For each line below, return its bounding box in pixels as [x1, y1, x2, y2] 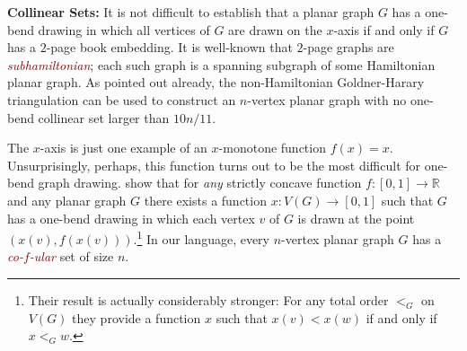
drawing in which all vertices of [38, 20, 210, 39]
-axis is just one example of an [40, 138, 207, 157]
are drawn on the [228, 20, 322, 39]
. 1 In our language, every [133, 227, 269, 248]
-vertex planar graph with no [247, 90, 407, 109]
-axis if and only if [333, 20, 435, 39]
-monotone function [218, 138, 326, 157]
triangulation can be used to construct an [7, 90, 236, 109]
